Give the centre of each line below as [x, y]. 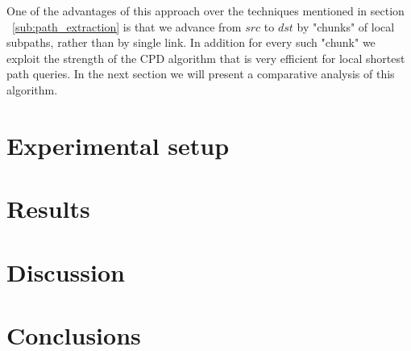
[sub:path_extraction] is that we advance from [127, 26]
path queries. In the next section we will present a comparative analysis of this [201, 74]
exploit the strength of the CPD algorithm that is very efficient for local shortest [206, 58]
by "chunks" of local [346, 26]
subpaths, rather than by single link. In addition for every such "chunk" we [191, 42]
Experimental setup [118, 145]
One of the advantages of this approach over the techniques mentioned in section [205, 10]
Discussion [66, 272]
